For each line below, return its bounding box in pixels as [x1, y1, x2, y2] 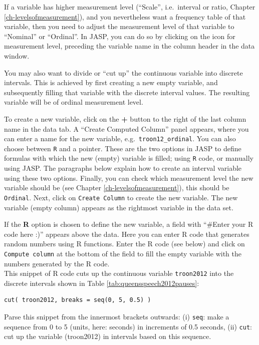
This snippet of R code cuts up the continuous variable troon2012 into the [4, 268, 234, 278]
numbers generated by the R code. [4, 258, 110, 268]
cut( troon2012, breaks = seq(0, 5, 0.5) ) [4, 296, 151, 304]
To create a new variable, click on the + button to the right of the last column [4, 113, 246, 124]
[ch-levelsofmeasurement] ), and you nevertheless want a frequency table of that [4, 11, 246, 22]
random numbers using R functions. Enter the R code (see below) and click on [4, 238, 245, 249]
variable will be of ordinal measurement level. [4, 97, 143, 107]
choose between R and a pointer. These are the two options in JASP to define [4, 143, 241, 153]
